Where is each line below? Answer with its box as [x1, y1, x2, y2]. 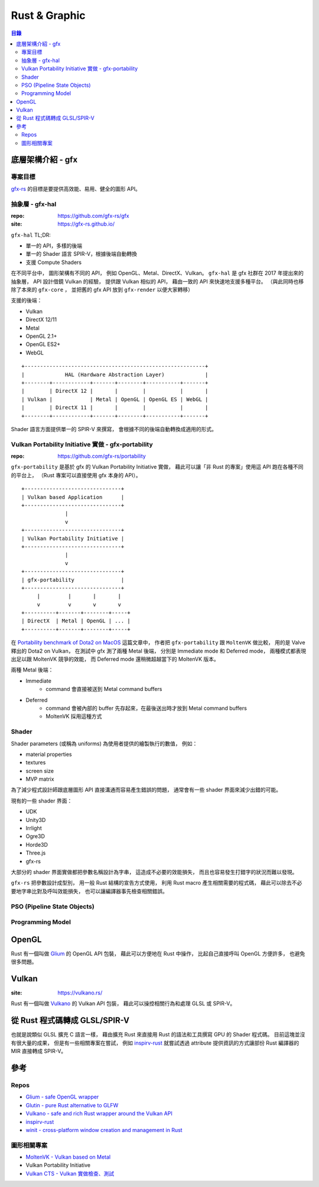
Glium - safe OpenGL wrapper [25, 1093, 99, 1101]
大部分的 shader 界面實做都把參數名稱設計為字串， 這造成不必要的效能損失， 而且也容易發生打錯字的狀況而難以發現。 [11, 868, 298, 875]
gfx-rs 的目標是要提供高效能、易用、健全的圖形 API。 [11, 185, 141, 192]
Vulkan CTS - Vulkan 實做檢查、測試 [25, 1170, 115, 1177]
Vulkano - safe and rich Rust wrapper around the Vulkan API [25, 1110, 172, 1117]
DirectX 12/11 [25, 316, 57, 323]
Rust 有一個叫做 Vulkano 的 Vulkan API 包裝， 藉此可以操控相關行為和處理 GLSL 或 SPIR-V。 [11, 1000, 236, 1007]
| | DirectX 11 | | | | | [21, 405, 209, 411]
